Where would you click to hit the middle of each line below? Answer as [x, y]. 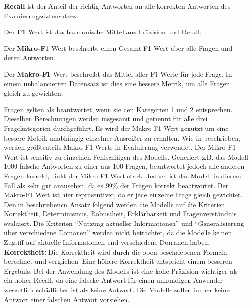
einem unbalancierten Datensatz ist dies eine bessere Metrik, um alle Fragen [117, 83]
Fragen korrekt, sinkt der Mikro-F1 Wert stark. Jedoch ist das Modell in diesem [123, 175]
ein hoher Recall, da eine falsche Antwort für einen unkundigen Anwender [113, 280]
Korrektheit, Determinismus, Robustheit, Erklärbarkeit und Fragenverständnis [120, 214]
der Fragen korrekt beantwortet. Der [174, 185]
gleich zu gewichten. [33, 93]
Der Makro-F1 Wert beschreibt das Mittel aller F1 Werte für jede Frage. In [118, 73]
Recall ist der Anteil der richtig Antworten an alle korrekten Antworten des [117, 6]
